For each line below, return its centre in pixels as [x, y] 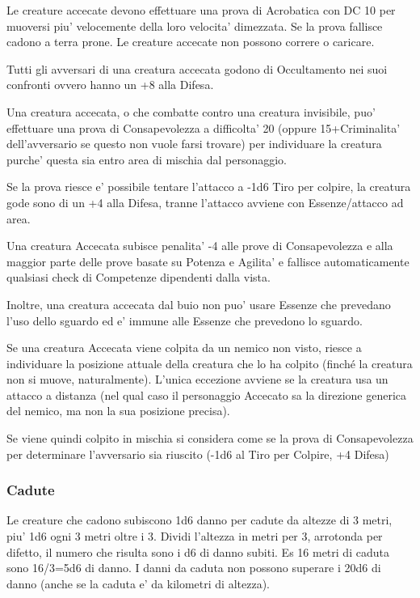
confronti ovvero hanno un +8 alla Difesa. [110, 85]
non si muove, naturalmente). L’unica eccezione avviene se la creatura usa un [197, 379]
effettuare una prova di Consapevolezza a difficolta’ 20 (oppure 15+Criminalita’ [204, 127]
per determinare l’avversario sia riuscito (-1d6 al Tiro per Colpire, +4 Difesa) [198, 454]
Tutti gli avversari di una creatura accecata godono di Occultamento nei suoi [197, 68]
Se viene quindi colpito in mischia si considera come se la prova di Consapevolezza [210, 438]
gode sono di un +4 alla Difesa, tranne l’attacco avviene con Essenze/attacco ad [205, 202]
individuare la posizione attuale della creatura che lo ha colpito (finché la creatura [210, 363]
